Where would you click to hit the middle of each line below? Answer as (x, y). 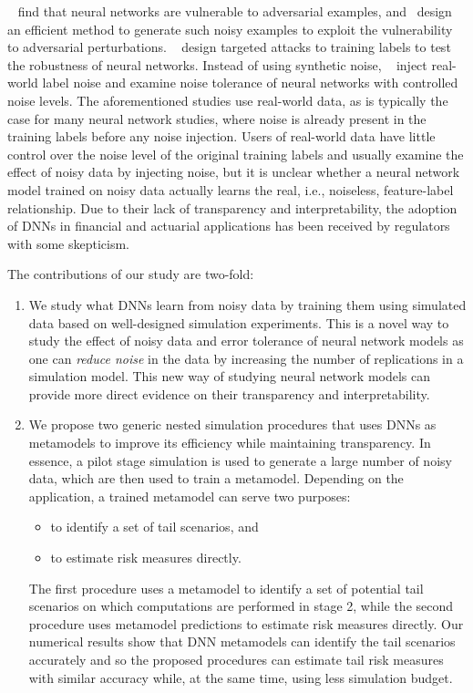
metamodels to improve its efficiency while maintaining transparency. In (230, 443)
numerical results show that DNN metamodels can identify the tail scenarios (242, 641)
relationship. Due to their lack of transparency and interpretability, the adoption (232, 207)
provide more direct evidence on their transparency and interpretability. (229, 393)
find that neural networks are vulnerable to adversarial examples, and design (235, 11)
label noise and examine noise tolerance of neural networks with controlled (250, 83)
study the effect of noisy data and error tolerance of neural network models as (246, 341)
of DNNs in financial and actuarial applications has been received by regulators (229, 226)
